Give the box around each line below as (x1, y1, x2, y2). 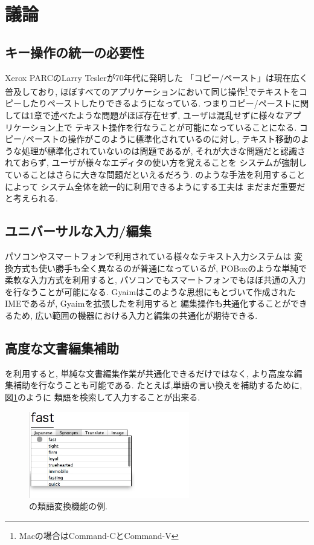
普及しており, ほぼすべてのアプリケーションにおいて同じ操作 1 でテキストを (5, 83, 299, 97)
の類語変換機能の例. (29, 500, 107, 512)
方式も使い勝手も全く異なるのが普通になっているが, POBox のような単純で (13, 261, 307, 274)
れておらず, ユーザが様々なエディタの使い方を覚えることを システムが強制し (5, 156, 307, 169)
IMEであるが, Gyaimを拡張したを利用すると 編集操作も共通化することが (5, 297, 291, 310)
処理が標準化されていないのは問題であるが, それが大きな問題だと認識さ (21, 144, 306, 157)
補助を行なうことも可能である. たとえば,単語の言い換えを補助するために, (13, 379, 303, 391)
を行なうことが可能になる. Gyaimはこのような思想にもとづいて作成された (5, 285, 296, 298)
